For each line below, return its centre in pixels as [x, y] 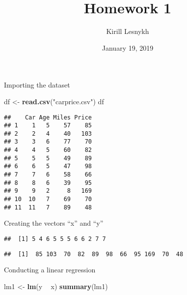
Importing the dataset [37, 85]
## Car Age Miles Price [48, 117]
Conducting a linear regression [50, 270]
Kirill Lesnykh [128, 31]
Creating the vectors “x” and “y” [54, 223]
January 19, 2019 [128, 47]
